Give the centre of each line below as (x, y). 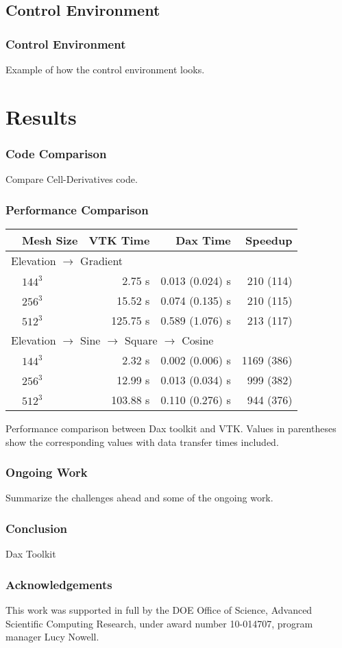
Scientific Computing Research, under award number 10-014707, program (159, 623)
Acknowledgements (59, 584)
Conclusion (36, 528)
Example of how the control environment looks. (105, 69)
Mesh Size (50, 240)
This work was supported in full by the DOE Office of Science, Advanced (159, 610)
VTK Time (119, 240)
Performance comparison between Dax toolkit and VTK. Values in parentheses (171, 428)
